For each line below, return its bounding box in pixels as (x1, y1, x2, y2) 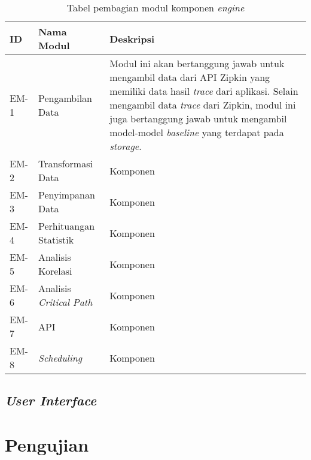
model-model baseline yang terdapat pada (109, 125, 284, 139)
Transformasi (38, 157, 93, 170)
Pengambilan (38, 91, 92, 105)
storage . (109, 139, 142, 153)
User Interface (5, 391, 97, 410)
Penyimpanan (38, 188, 95, 202)
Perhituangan (38, 219, 95, 233)
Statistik (38, 233, 74, 246)
